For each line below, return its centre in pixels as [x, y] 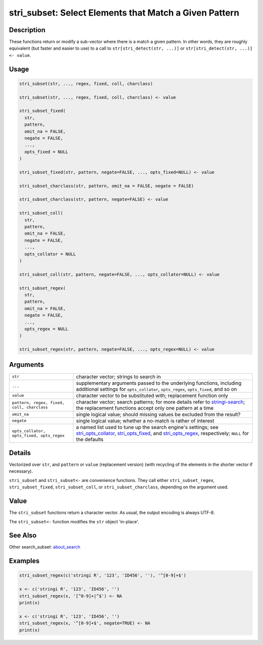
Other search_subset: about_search [45, 547]
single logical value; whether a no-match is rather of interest [145, 421]
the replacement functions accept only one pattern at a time [145, 408]
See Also [23, 535]
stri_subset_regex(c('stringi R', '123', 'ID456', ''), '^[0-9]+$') [103, 575]
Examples [24, 561]
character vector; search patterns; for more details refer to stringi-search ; [161, 402]
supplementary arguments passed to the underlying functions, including [159, 383]
